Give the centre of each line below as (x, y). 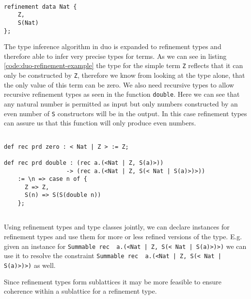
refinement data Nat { (40, 7)
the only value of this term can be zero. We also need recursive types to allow (119, 84)
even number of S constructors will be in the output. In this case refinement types (125, 113)
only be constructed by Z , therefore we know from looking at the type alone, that (125, 75)
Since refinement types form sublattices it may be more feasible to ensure (113, 281)
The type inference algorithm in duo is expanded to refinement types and (113, 46)
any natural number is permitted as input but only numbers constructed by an (121, 104)
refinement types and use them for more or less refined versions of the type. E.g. (123, 237)
